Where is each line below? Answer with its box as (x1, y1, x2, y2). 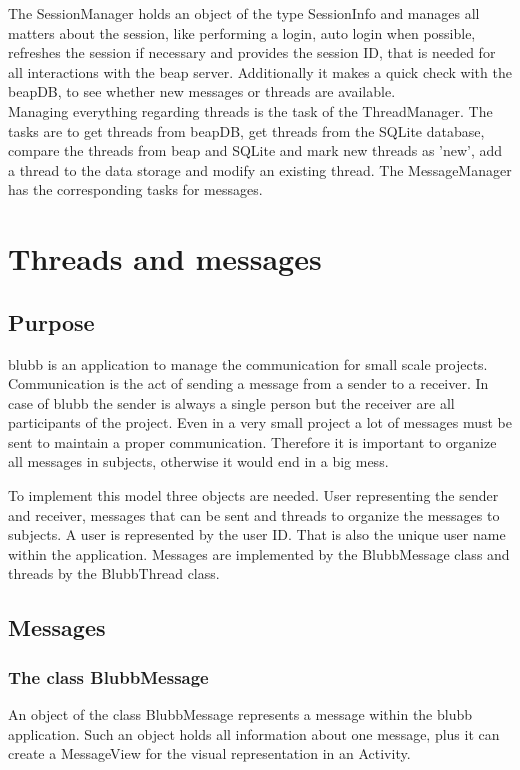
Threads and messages (8, 238, 322, 279)
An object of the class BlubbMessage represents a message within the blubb (8, 704, 473, 725)
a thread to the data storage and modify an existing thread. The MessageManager (8, 159, 512, 180)
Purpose (8, 306, 95, 337)
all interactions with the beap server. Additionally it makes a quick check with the (8, 61, 512, 82)
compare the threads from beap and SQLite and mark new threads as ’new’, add (8, 140, 503, 161)
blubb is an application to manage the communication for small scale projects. (8, 353, 488, 374)
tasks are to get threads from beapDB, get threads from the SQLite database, (8, 120, 485, 141)
